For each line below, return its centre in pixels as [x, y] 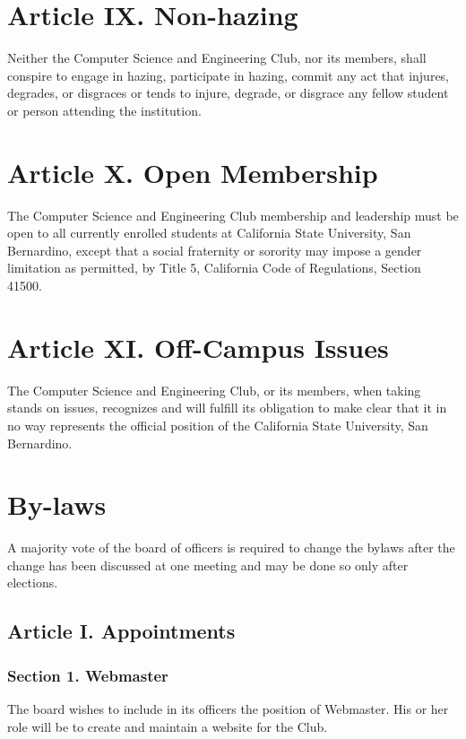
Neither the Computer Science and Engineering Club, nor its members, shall [217, 58]
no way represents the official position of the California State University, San [218, 425]
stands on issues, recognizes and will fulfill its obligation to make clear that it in [227, 408]
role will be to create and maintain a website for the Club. [168, 726]
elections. [33, 583]
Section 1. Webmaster [88, 675]
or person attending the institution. [104, 110]
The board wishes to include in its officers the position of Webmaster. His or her [228, 709]
